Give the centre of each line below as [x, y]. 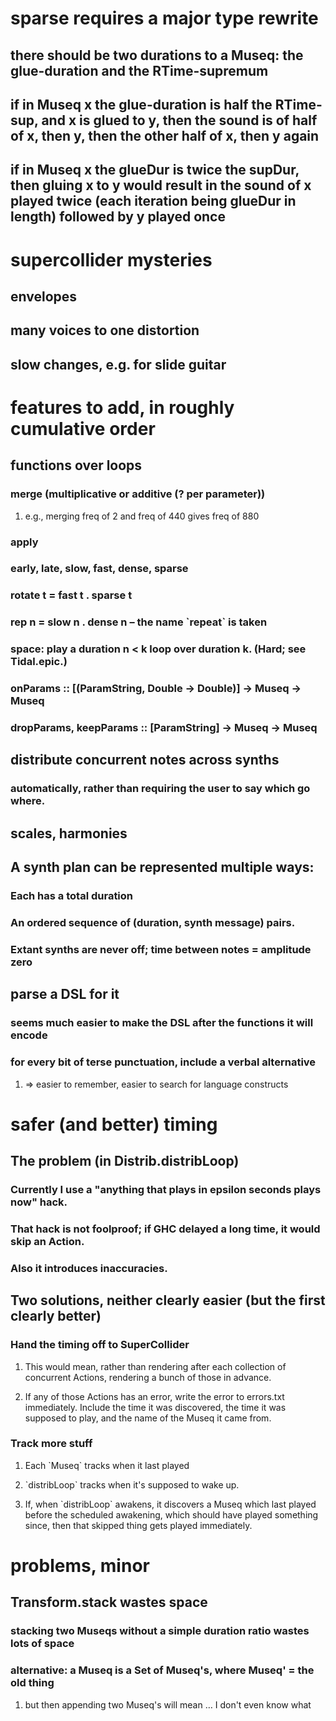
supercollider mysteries [111, 259]
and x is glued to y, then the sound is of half [179, 120]
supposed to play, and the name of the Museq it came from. [148, 1418]
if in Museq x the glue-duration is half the [141, 104]
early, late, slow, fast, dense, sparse [99, 569]
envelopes [44, 296]
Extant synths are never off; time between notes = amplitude [161, 949]
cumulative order [83, 428]
